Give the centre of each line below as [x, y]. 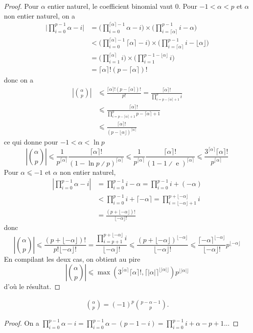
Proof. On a [22, 323]
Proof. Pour [21, 6]
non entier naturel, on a [40, 15]
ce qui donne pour [31, 142]
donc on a [19, 80]
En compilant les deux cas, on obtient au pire [72, 259]
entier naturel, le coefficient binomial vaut [110, 6]
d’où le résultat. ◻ [32, 286]
